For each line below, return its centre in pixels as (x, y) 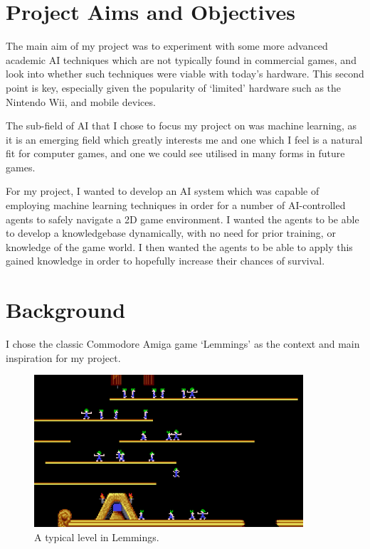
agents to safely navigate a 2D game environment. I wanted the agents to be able (183, 219)
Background (66, 310)
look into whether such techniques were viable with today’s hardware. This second (185, 74)
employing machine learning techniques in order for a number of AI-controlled (176, 205)
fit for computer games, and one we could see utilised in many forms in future (175, 153)
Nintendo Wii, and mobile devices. (81, 101)
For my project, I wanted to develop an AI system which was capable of (163, 191)
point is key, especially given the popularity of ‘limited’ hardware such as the (174, 87)
